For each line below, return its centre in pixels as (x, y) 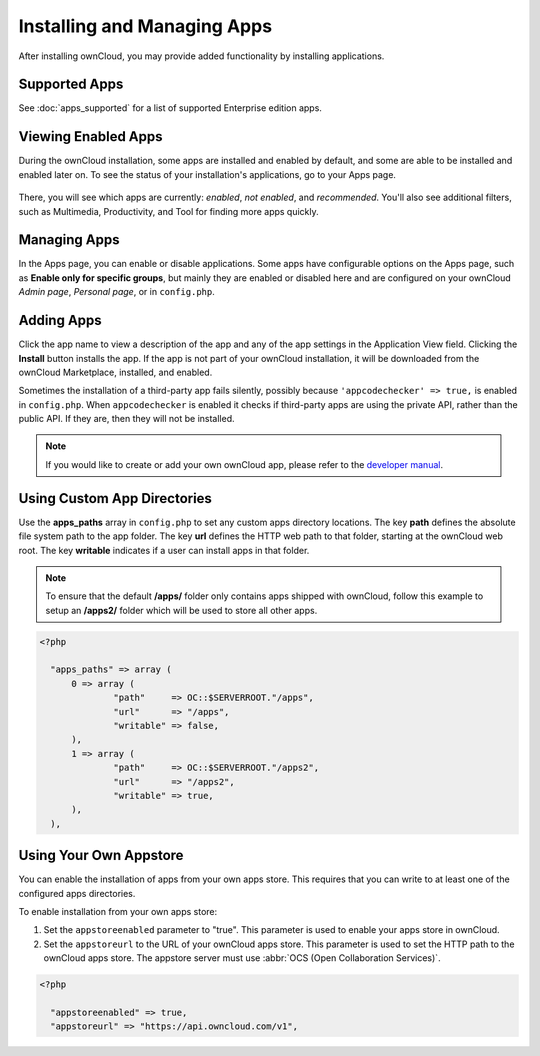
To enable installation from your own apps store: (118, 912)
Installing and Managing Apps (145, 26)
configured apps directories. (77, 893)
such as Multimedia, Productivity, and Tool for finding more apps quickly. (168, 211)
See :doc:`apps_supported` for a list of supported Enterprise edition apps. (170, 108)
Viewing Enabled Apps (91, 136)
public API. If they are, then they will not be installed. (126, 419)
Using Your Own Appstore (101, 855)
